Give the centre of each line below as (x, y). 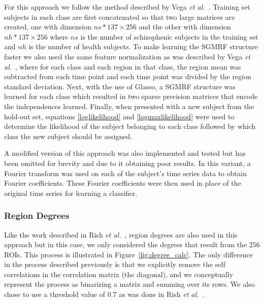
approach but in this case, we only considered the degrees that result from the (126, 244)
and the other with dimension (185, 27)
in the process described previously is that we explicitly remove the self (115, 264)
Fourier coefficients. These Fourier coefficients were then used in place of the (123, 183)
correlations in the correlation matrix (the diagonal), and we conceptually (119, 274)
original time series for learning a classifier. (71, 193)
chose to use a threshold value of (55, 294)
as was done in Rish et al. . (162, 294)
